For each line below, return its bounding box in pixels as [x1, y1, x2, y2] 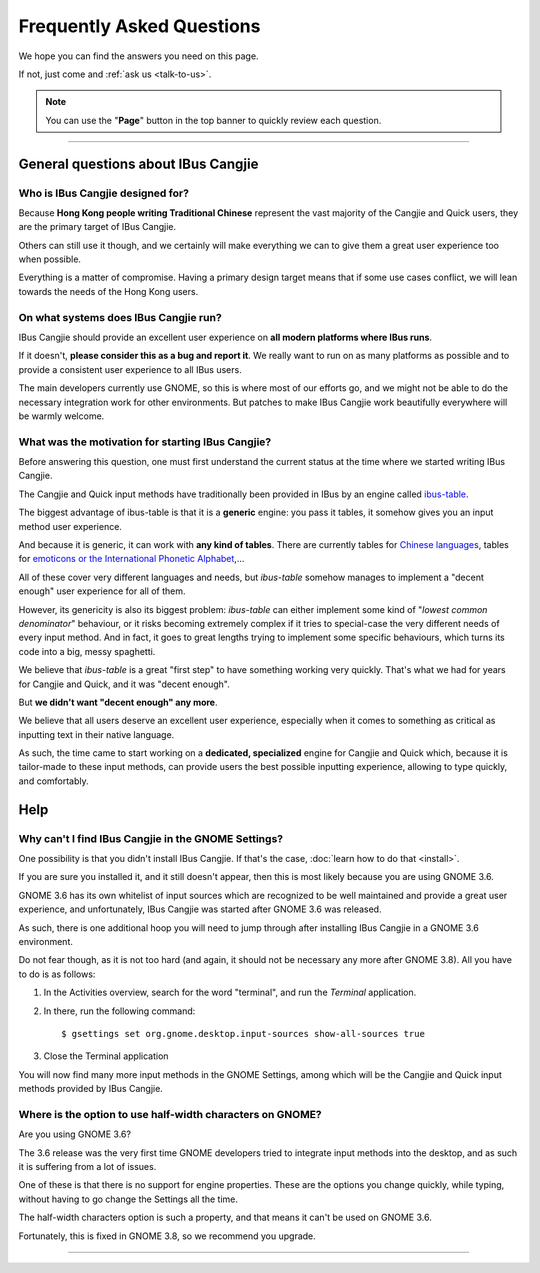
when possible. [18, 253, 82, 265]
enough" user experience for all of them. [18, 585, 186, 597]
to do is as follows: [18, 968, 96, 980]
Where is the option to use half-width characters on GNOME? [18, 1107, 322, 1121]
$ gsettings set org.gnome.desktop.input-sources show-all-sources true [61, 1028, 425, 1039]
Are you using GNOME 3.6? [18, 1128, 132, 1140]
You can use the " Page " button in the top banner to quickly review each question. [45, 114, 382, 126]
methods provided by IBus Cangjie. [18, 1083, 164, 1095]
